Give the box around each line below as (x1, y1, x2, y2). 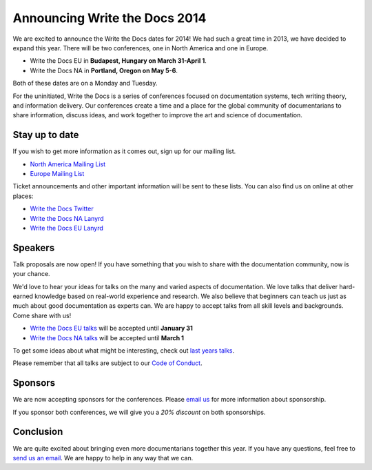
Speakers (12, 242, 55, 253)
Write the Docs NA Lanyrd (30, 214, 104, 222)
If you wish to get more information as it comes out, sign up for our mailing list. (12, 147, 236, 155)
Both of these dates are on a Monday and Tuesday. (12, 79, 158, 88)
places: (12, 192, 34, 200)
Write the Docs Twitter (30, 204, 94, 213)
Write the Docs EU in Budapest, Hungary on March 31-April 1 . (30, 57, 207, 65)
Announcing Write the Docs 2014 (12, 10, 207, 26)
